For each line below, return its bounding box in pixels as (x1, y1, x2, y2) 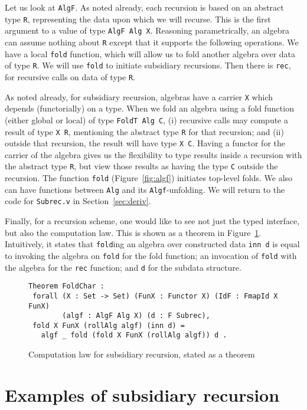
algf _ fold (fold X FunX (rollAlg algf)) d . (41, 331, 227, 340)
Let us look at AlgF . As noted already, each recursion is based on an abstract (5, 1, 284, 13)
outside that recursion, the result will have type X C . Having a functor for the (5, 137, 285, 149)
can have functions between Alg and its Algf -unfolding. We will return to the (5, 183, 285, 195)
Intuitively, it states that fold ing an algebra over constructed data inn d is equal (5, 238, 300, 250)
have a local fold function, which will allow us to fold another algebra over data (5, 47, 296, 60)
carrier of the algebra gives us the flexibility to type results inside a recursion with (5, 148, 302, 160)
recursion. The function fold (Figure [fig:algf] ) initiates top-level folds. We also (5, 172, 293, 184)
